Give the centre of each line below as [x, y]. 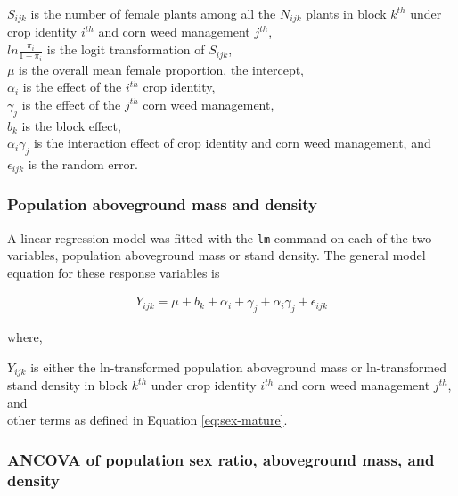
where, [25, 337]
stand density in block [68, 385]
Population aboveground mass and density [163, 204]
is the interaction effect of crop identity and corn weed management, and [232, 143]
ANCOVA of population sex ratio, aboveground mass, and [221, 459]
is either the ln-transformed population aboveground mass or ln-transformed [239, 366]
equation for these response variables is [114, 272]
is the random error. [83, 163]
